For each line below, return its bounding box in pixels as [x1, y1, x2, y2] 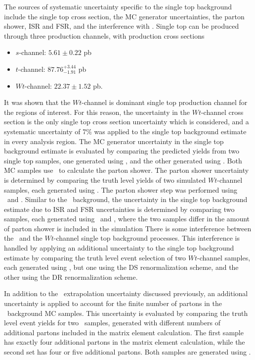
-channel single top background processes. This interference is [53, 233, 240, 243]
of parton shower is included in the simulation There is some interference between [4, 223, 252, 233]
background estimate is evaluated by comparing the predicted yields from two [4, 146, 239, 156]
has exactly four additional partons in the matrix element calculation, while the [4, 337, 245, 347]
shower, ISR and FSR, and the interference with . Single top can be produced [4, 21, 239, 31]
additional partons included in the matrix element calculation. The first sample [4, 327, 244, 337]
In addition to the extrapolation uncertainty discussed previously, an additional [4, 288, 248, 299]
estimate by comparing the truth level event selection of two [4, 252, 186, 262]
